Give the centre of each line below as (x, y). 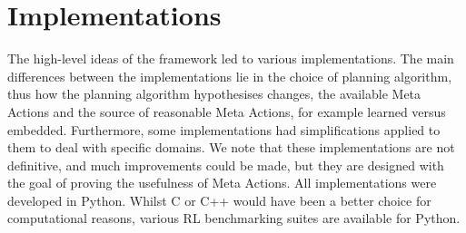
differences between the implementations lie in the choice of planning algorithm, (230, 76)
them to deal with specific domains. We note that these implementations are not (231, 147)
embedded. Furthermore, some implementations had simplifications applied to (224, 129)
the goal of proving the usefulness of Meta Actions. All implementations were (222, 183)
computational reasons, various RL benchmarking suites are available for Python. (234, 218)
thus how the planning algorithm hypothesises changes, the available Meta (214, 94)
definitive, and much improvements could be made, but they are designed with (226, 165)
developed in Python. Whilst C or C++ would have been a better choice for (219, 200)
